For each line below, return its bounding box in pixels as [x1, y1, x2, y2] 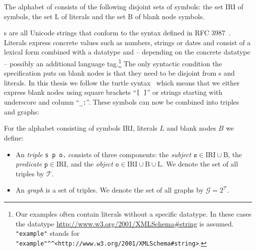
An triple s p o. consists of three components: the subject [15, 149, 192, 159]
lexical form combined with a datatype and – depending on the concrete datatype [4, 47, 251, 57]
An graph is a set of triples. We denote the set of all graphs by [15, 185, 204, 195]
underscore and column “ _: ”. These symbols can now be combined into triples [4, 97, 239, 107]
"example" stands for [15, 228, 80, 238]
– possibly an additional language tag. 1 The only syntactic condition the [4, 56, 222, 68]
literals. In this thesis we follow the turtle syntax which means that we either [4, 77, 240, 87]
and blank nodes [166, 123, 216, 133]
